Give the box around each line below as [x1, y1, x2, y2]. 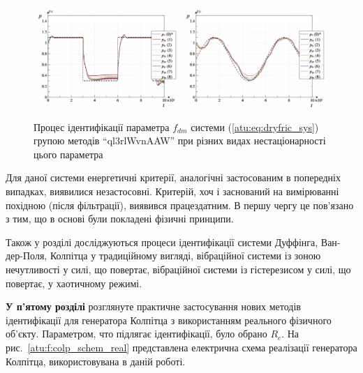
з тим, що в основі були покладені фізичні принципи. [6, 211, 234, 226]
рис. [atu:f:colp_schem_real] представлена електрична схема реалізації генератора [6, 340, 357, 355]
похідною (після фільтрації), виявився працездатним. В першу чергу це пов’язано [6, 197, 354, 212]
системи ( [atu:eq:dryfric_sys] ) [191, 119, 319, 134]
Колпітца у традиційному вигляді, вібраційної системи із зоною [50, 248, 321, 263]
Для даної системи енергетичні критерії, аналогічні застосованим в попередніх [6, 170, 341, 185]
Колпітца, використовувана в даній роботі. [6, 353, 186, 368]
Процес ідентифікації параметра [34, 119, 170, 134]
